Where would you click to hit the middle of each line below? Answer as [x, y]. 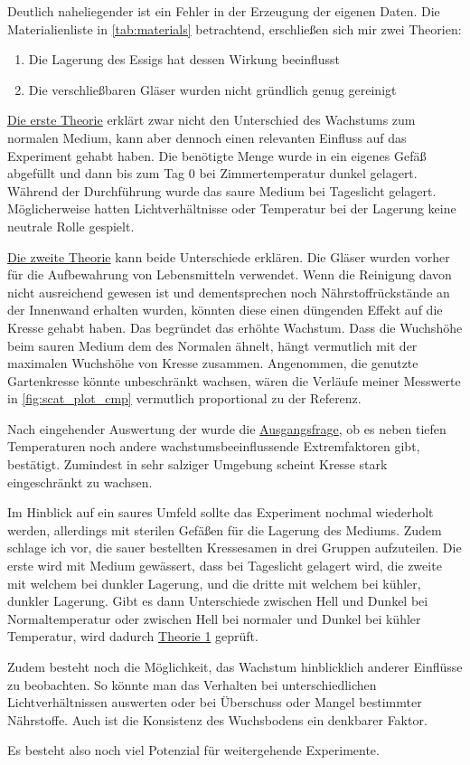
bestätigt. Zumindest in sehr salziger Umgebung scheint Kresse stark [197, 464]
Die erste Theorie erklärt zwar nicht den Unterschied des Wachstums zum [211, 120]
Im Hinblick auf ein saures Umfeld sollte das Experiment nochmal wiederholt [221, 512]
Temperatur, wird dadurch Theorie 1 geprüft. [133, 636]
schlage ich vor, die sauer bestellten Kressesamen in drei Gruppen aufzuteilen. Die [235, 548]
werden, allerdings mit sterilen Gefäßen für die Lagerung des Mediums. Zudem [225, 529]
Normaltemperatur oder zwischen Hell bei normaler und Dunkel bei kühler [214, 618]
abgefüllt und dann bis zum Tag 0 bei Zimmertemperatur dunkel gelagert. [212, 173]
